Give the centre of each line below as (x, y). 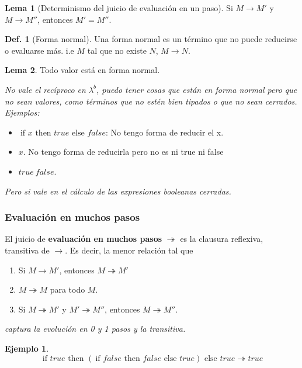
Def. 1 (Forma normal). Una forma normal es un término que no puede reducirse (151, 39)
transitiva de (27, 250)
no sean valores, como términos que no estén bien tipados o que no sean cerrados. (151, 101)
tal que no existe (117, 50)
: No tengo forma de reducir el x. (164, 132)
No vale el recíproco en (45, 89)
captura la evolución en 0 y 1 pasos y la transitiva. (95, 329)
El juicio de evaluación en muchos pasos (84, 239)
